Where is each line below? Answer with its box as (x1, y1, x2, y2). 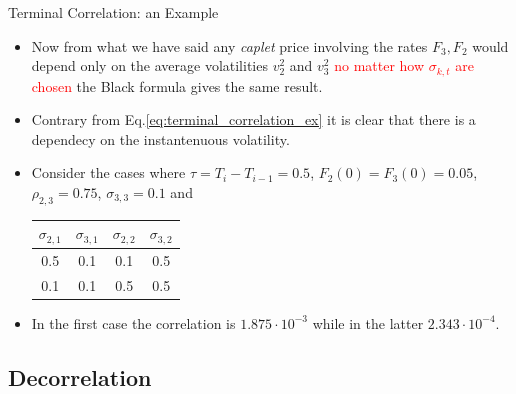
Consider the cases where (31, 162, 186, 183)
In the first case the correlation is (31, 312, 236, 333)
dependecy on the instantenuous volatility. (31, 128, 290, 149)
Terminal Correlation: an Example (8, 2, 219, 22)
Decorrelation (8, 361, 152, 392)
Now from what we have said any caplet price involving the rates (31, 35, 428, 56)
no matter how (334, 55, 425, 76)
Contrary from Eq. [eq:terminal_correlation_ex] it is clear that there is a (31, 109, 476, 130)
